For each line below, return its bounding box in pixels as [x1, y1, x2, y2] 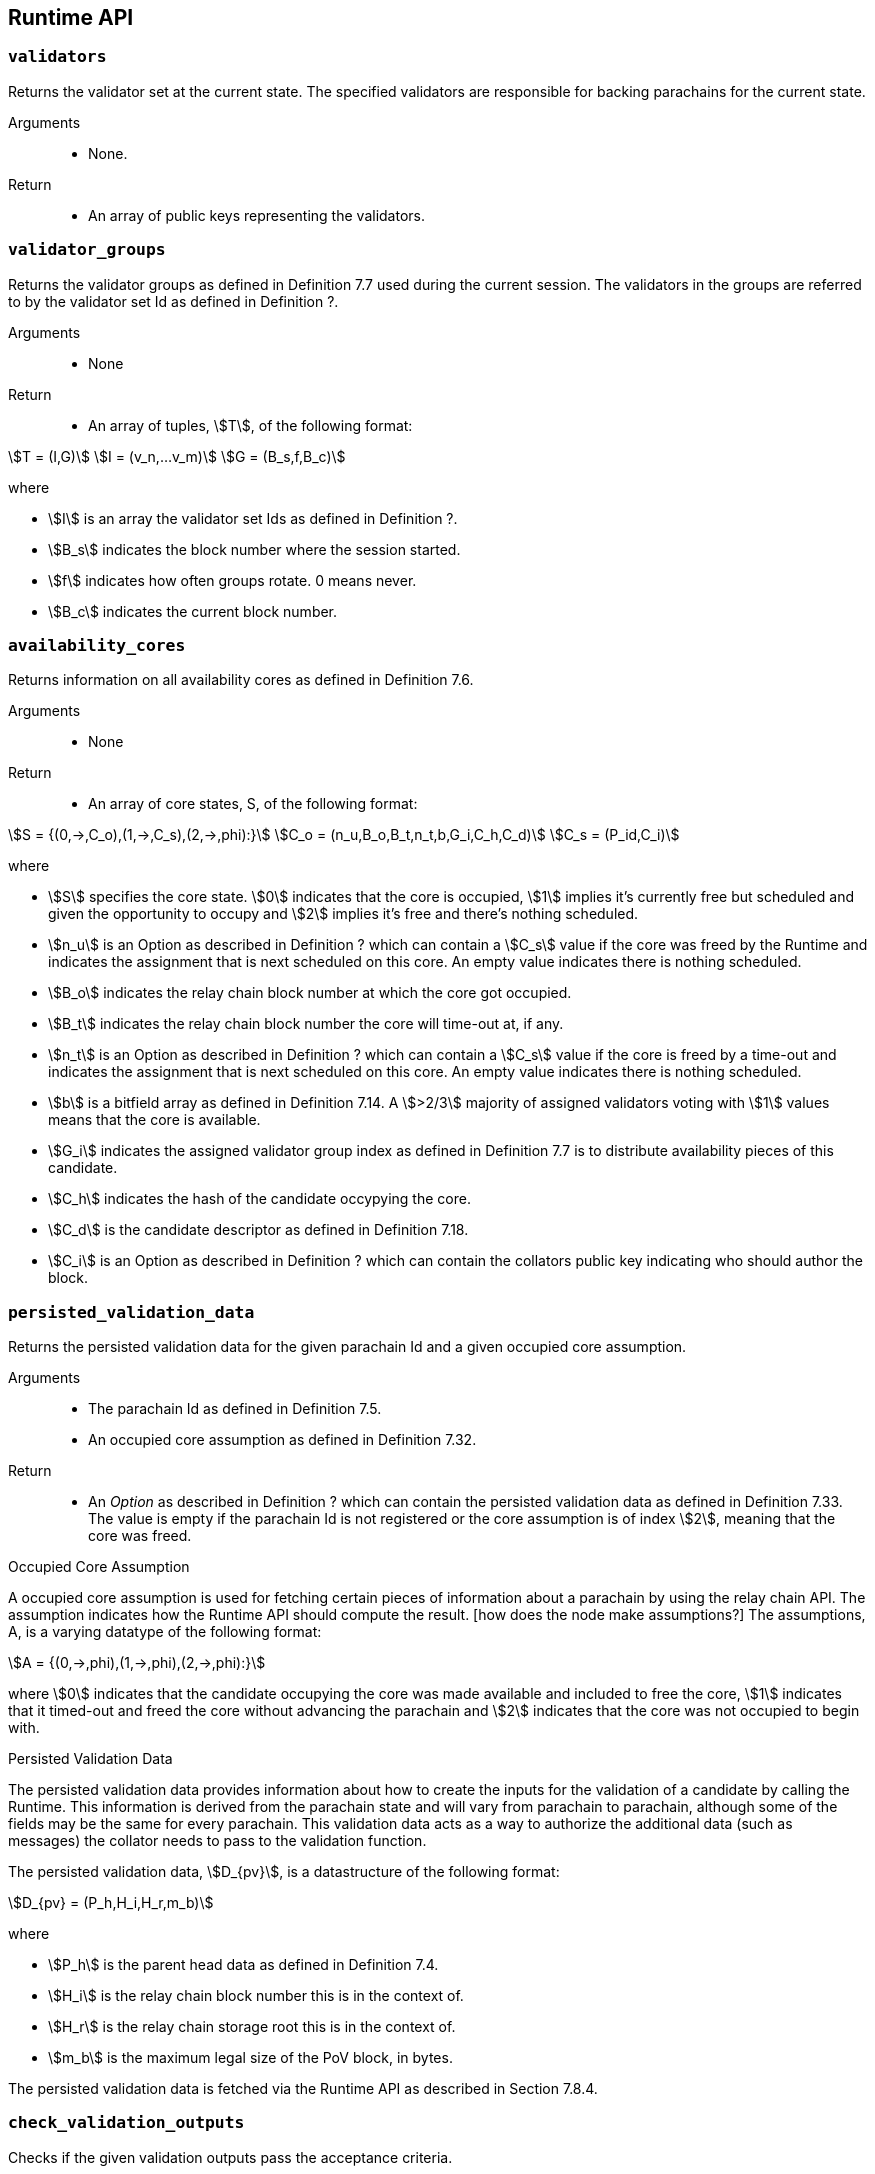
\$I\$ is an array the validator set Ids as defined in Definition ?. [48, 509, 458, 527]
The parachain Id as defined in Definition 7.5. [88, 1400, 382, 1418]
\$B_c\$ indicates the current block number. [48, 602, 338, 620]
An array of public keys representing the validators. [88, 206, 425, 224]
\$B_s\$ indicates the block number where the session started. [48, 540, 461, 558]
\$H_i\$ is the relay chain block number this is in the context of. [48, 1987, 464, 2005]
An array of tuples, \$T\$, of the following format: [88, 416, 413, 434]
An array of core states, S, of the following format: [88, 795, 418, 813]
